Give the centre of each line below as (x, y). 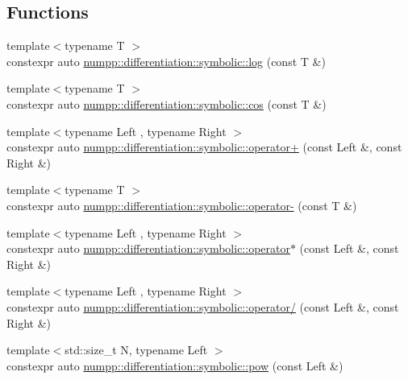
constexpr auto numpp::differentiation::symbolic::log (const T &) (166, 61)
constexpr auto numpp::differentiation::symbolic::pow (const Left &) (175, 365)
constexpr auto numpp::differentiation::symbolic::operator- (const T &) (182, 205)
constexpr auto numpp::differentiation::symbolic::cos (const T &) (167, 103)
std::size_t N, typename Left (136, 350)
